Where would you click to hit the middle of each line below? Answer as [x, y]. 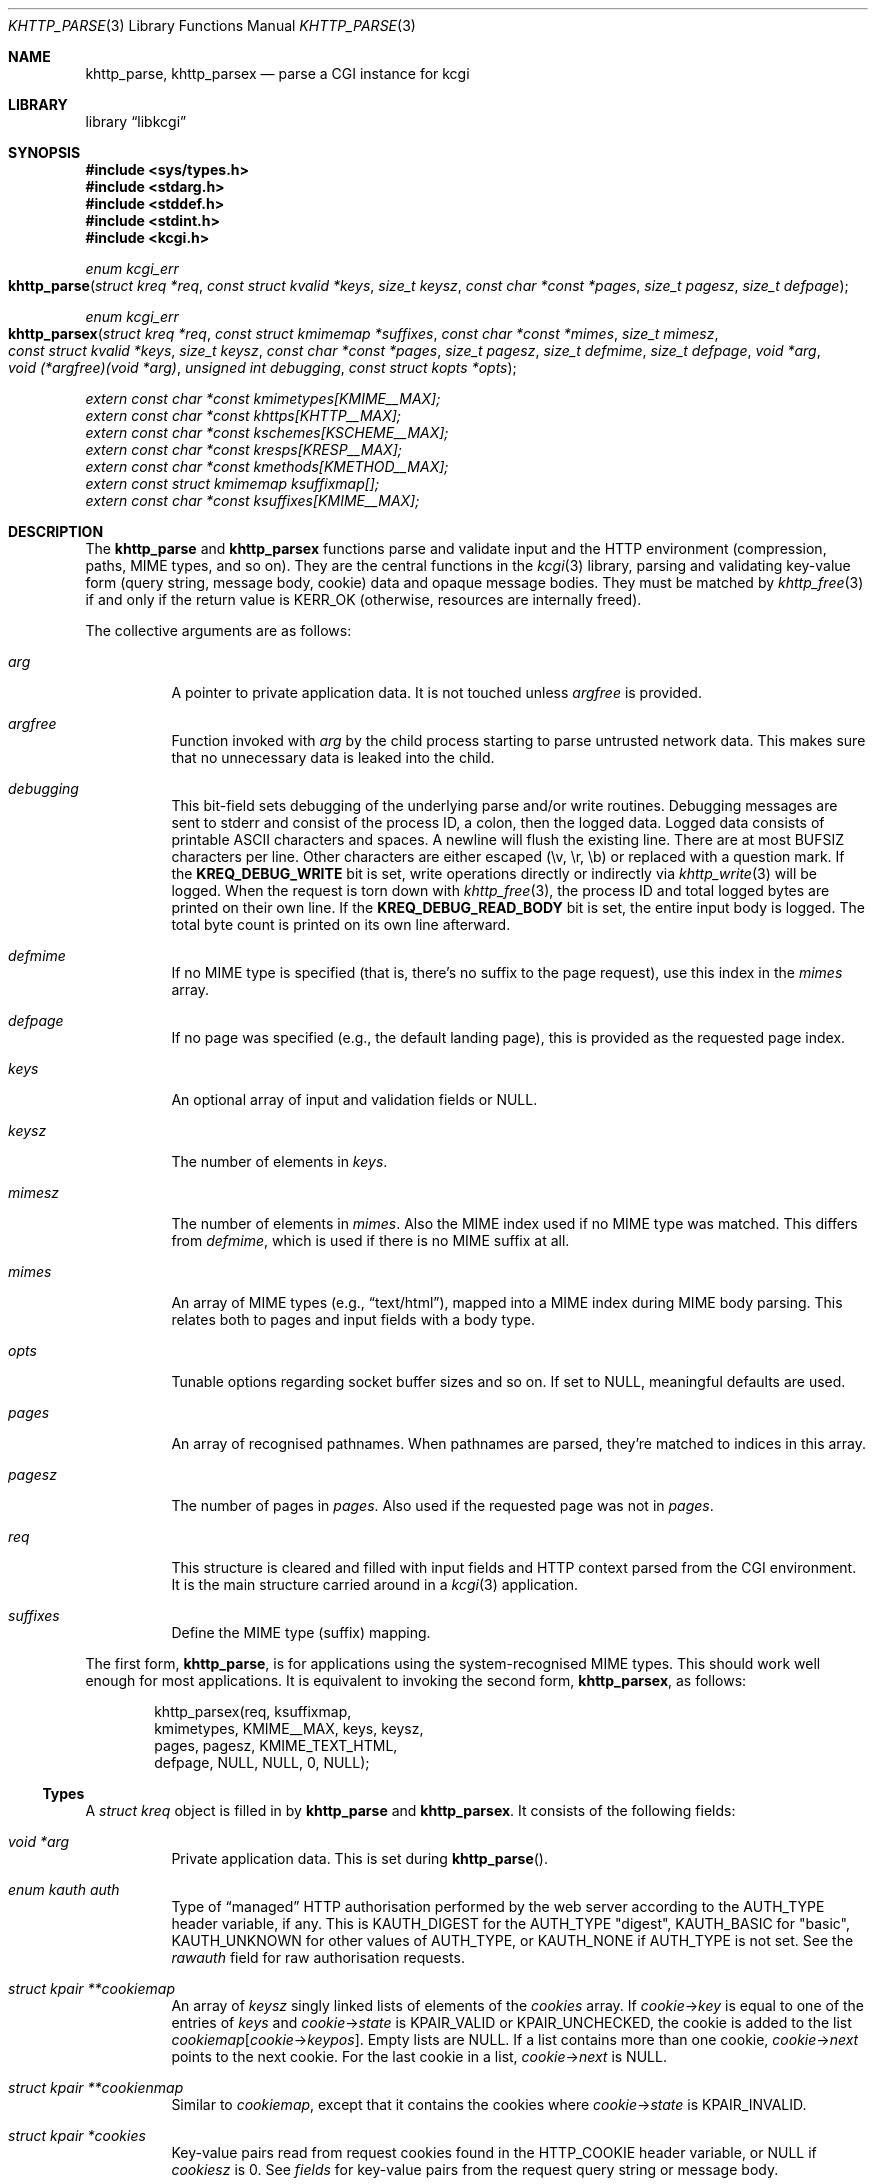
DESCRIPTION [56, 531]
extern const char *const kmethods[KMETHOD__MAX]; [267, 466]
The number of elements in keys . [279, 1161]
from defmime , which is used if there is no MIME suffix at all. [370, 1240]
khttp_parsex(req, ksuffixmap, [253, 1711]
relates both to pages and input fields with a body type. [353, 1319]
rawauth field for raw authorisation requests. [318, 1957]
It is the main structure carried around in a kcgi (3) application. [375, 1584]
